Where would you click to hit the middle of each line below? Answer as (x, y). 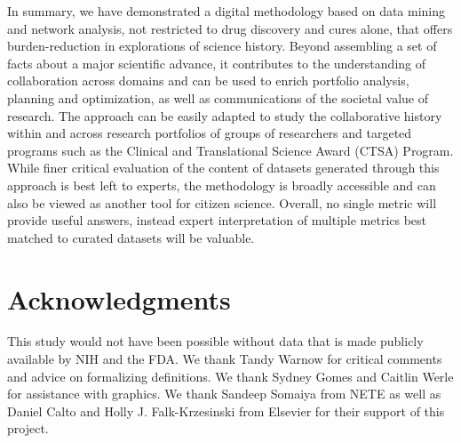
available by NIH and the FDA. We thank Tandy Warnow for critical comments (225, 359)
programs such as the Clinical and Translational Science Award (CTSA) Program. (230, 150)
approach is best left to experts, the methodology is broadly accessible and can (222, 185)
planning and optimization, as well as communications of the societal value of (218, 97)
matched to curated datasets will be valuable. (131, 237)
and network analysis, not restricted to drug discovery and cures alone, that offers (230, 28)
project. (28, 428)
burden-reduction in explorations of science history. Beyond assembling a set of (222, 46)
